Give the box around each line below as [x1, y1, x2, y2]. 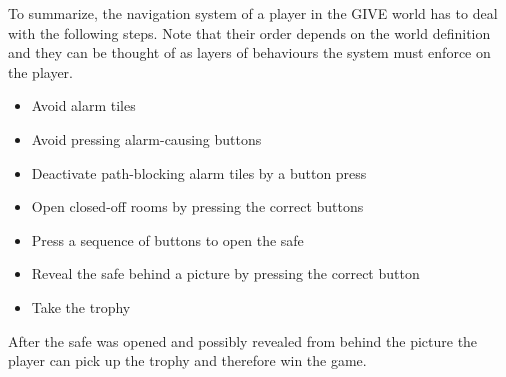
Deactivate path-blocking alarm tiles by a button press [31, 162, 367, 183]
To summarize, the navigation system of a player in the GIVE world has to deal [8, 3, 498, 23]
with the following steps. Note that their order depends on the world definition [8, 22, 491, 43]
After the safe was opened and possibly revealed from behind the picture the [8, 330, 478, 351]
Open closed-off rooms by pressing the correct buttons [31, 196, 364, 217]
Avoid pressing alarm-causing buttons [31, 128, 262, 149]
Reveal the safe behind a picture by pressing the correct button [31, 263, 420, 284]
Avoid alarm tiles [31, 95, 136, 116]
